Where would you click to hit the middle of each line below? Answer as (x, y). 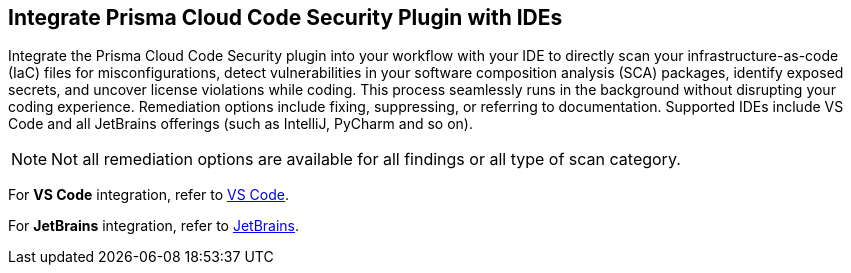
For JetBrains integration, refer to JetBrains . (154, 226)
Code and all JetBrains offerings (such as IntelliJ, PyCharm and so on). (240, 124)
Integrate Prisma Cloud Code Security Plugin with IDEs (285, 17)
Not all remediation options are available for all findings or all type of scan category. (366, 159)
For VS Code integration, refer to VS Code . (149, 195)
